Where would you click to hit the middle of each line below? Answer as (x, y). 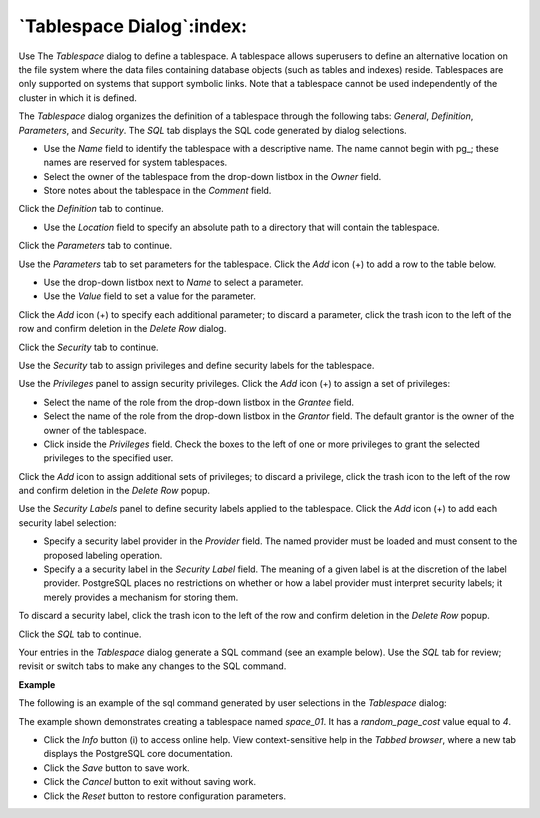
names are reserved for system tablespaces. (135, 162)
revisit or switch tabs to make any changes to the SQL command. (152, 666)
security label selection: (67, 522)
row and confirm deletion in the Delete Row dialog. (122, 329)
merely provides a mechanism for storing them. (141, 597)
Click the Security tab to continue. (88, 347)
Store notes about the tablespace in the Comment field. (157, 191)
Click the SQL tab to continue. (80, 634)
